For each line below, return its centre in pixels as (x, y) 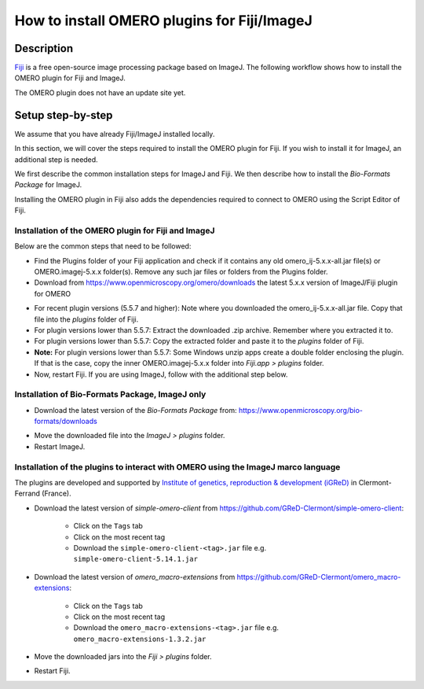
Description (44, 48)
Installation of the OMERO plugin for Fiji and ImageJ (115, 230)
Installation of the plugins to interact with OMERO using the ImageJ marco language (177, 466)
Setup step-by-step (64, 115)
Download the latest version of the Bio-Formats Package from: (135, 410)
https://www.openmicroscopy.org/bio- (301, 410)
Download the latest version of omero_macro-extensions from (135, 577)
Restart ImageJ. (60, 446)
